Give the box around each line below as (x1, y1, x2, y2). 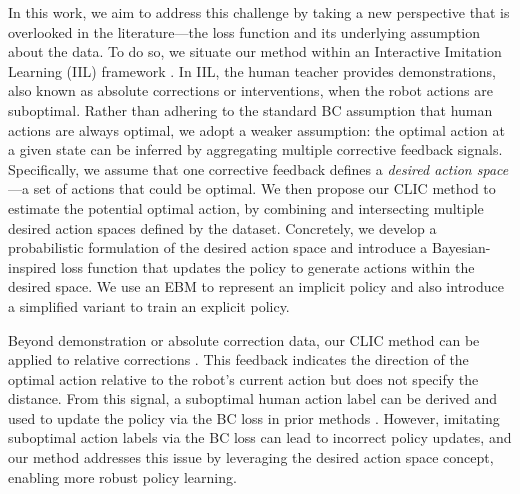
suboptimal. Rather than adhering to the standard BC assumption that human (8, 99, 493, 120)
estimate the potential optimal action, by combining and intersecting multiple (8, 197, 484, 218)
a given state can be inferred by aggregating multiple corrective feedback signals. (8, 139, 503, 160)
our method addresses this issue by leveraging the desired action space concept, (8, 447, 494, 468)
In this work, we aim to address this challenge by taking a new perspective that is (8, 2, 510, 22)
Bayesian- (431, 237, 491, 258)
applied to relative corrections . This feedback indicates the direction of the (8, 349, 469, 370)
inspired (8, 256, 57, 277)
